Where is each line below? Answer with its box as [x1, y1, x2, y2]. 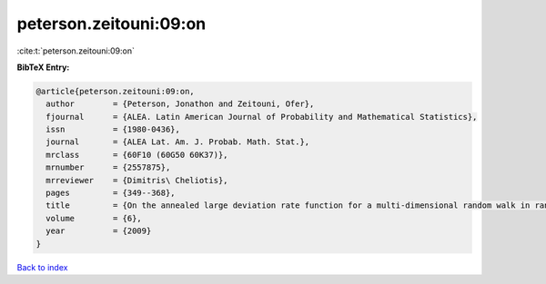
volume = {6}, [45, 213, 143, 223]
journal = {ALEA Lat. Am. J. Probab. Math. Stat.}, [45, 137, 310, 147]
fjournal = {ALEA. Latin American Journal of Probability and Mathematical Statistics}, [45, 112, 478, 122]
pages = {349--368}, [45, 188, 177, 199]
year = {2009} [45, 226, 152, 236]
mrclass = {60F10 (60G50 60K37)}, [45, 150, 228, 160]
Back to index [16, 261, 68, 272]
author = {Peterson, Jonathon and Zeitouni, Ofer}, [45, 99, 315, 109]
